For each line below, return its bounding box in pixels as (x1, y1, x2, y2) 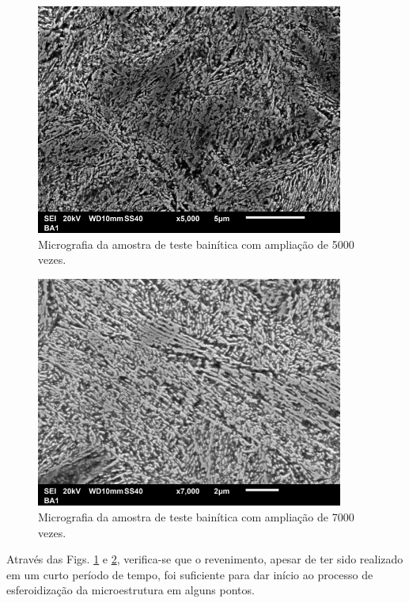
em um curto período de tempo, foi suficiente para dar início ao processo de (6, 566, 373, 582)
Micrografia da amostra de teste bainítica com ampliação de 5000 (38, 235, 354, 252)
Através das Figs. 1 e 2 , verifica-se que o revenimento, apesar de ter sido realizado (6, 551, 403, 567)
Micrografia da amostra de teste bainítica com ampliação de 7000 (38, 509, 354, 525)
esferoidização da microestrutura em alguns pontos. (6, 582, 255, 598)
